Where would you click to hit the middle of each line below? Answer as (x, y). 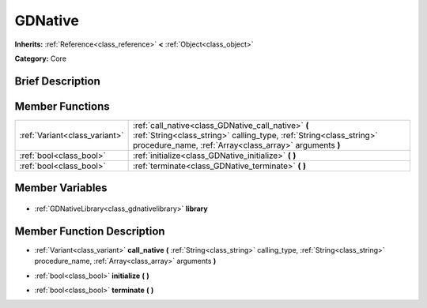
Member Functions (62, 106)
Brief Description (57, 81)
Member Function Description (90, 231)
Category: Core (41, 58)
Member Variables (61, 188)
